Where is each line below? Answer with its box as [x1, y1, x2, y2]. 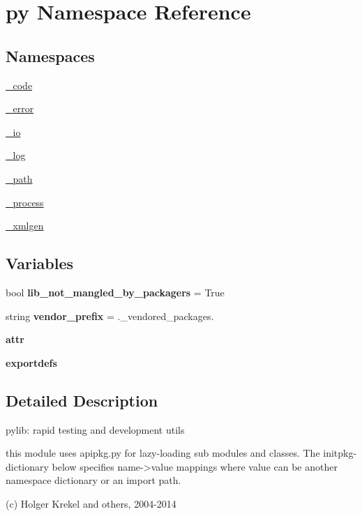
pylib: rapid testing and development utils [6, 422, 185, 437]
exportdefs [6, 355, 57, 370]
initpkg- [323, 446, 357, 460]
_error [6, 101, 34, 116]
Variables [6, 252, 74, 274]
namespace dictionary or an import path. [6, 473, 181, 487]
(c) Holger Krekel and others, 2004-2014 [6, 496, 176, 510]
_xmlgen [6, 218, 44, 233]
